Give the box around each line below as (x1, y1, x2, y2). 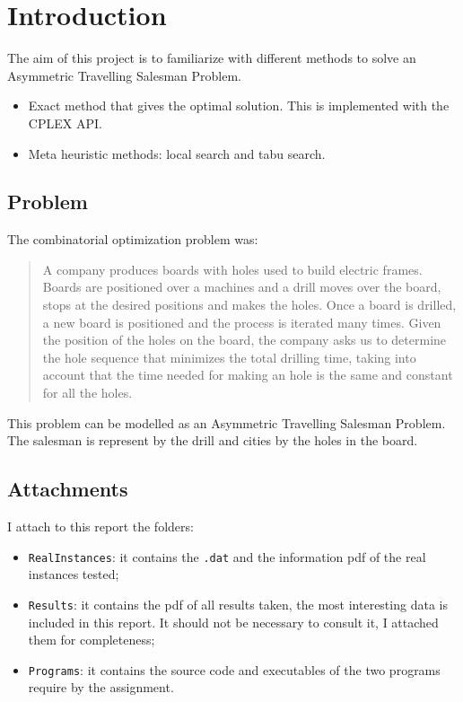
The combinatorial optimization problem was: (7, 230, 258, 249)
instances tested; (28, 565, 119, 584)
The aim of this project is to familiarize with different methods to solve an (7, 48, 416, 67)
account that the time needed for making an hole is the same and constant (42, 365, 453, 384)
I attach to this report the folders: (7, 517, 194, 536)
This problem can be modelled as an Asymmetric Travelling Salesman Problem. (7, 413, 446, 432)
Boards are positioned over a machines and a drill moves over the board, (42, 277, 441, 296)
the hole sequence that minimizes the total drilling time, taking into (42, 347, 416, 366)
